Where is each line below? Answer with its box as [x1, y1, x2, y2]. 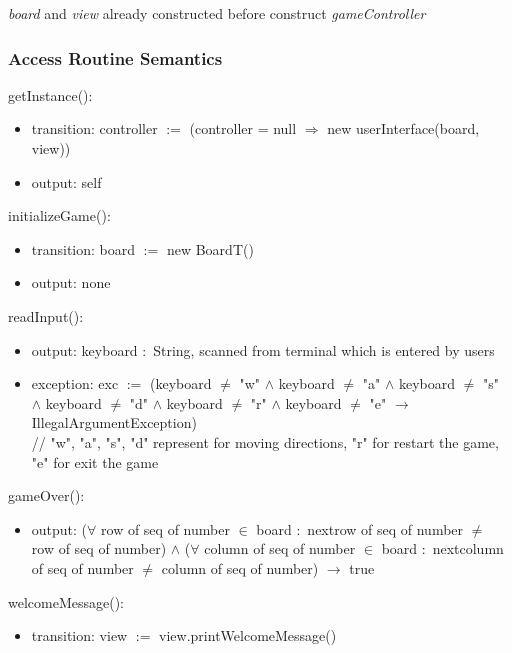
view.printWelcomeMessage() [159, 625, 337, 646]
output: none [31, 272, 111, 293]
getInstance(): [8, 84, 93, 105]
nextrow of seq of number [307, 518, 464, 539]
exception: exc [31, 373, 119, 394]
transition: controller [31, 118, 158, 139]
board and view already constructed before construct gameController [8, 3, 426, 23]
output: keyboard [31, 339, 138, 360]
